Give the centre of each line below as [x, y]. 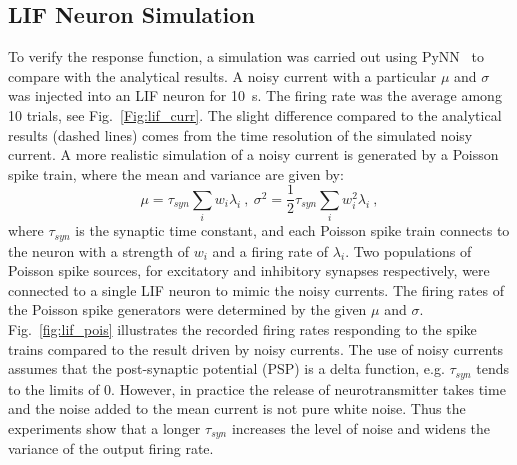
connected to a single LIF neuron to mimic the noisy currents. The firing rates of [256, 289]
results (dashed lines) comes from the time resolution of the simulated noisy [240, 134]
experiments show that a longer [104, 427]
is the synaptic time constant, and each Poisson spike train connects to [292, 230]
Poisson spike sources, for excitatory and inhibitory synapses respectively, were [249, 270]
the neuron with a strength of [99, 250]
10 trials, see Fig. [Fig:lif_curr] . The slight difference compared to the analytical [255, 114]
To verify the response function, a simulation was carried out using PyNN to [246, 56]
